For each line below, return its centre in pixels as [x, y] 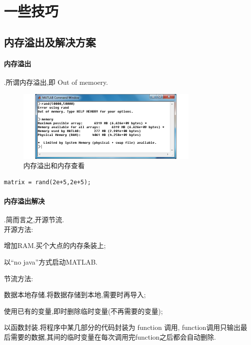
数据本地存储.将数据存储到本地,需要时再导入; [75, 295]
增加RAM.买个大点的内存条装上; [55, 245]
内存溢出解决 [24, 201]
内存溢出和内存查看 [54, 165]
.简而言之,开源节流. [34, 220]
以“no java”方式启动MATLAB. [51, 261]
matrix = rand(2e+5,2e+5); [47, 182]
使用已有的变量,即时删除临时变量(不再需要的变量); [83, 311]
